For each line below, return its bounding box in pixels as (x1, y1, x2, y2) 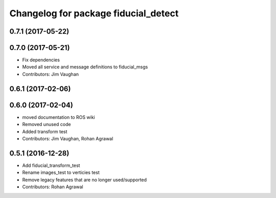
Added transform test (22, 128, 67, 135)
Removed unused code (22, 121, 71, 128)
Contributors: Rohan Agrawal (22, 184, 84, 190)
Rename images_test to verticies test (22, 169, 100, 176)
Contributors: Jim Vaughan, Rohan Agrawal (22, 135, 113, 141)
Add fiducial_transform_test (22, 162, 80, 168)
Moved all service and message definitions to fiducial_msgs (22, 64, 148, 70)
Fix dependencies (22, 57, 60, 63)
